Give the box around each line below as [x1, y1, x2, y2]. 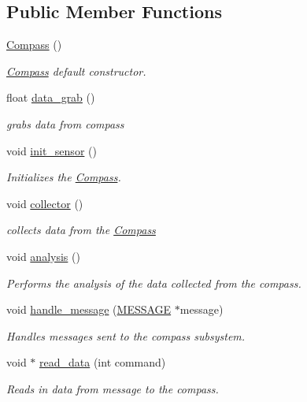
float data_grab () [6, 89, 95, 106]
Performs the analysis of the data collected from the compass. [6, 274, 301, 291]
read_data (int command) [39, 354, 166, 370]
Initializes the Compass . [6, 169, 121, 185]
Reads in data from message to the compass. [6, 380, 219, 396]
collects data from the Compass [6, 221, 156, 238]
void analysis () [6, 248, 80, 264]
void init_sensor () [6, 142, 97, 158]
